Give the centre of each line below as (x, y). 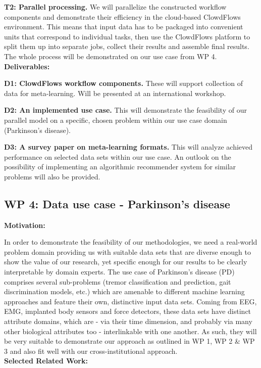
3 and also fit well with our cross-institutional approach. (91, 351)
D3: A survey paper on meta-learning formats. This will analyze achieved (128, 147)
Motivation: (25, 225)
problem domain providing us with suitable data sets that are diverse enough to (128, 251)
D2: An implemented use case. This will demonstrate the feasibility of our (125, 110)
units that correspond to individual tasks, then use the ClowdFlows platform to (127, 36)
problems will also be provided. (52, 176)
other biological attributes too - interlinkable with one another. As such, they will (130, 331)
